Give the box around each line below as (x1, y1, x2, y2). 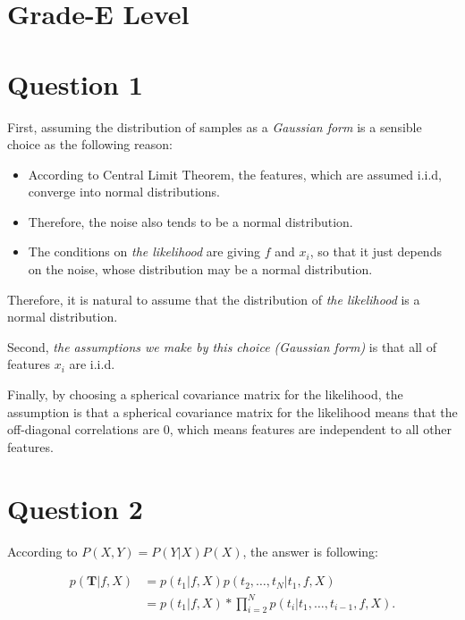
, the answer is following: (242, 541, 378, 560)
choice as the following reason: (7, 135, 173, 154)
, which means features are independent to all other (169, 420, 452, 439)
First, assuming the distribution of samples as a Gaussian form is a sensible (7, 117, 422, 136)
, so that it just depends (309, 242, 442, 261)
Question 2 (7, 490, 143, 526)
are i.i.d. (69, 355, 115, 373)
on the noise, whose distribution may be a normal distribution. (28, 260, 373, 279)
